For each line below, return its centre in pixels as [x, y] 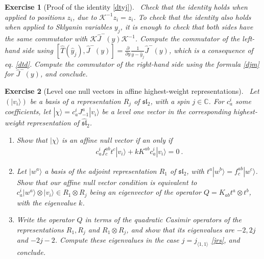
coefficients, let [28, 111]
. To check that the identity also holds [192, 17]
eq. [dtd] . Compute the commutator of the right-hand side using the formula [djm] [132, 63]
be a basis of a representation [75, 101]
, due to [85, 17]
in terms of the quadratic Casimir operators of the [163, 219]
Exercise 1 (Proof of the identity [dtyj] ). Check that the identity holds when [126, 7]
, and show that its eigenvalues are [180, 229]
